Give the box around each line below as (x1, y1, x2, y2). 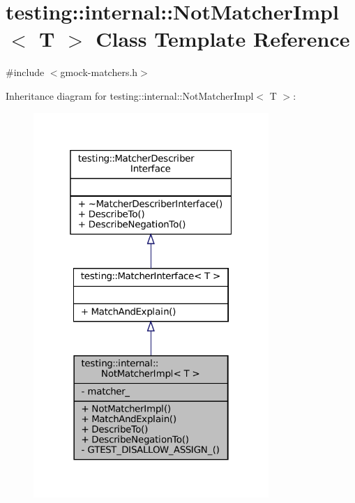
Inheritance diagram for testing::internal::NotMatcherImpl (6, 88, 254, 103)
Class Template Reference (96, 24, 350, 53)
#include (6, 65, 45, 80)
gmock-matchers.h (60, 65, 138, 80)
